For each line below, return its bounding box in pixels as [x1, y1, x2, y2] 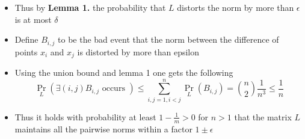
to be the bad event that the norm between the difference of [58, 33, 279, 46]
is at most [14, 13, 52, 25]
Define [14, 33, 39, 46]
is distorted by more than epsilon [77, 45, 200, 58]
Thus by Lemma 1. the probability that [14, 1, 166, 13]
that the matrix [234, 110, 292, 123]
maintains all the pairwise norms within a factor [14, 122, 193, 135]
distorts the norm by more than [177, 1, 294, 13]
